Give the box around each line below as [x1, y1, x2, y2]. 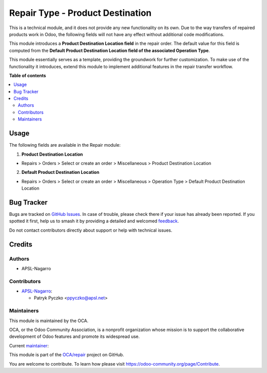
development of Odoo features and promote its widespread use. [9, 333, 140, 339]
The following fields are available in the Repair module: [9, 142, 121, 148]
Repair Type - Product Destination [9, 7, 152, 18]
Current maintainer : [9, 342, 49, 348]
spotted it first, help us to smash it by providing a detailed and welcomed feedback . [9, 218, 179, 224]
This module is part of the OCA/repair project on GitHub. [9, 352, 125, 358]
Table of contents [9, 72, 46, 79]
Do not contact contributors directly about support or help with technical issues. [9, 227, 173, 233]
